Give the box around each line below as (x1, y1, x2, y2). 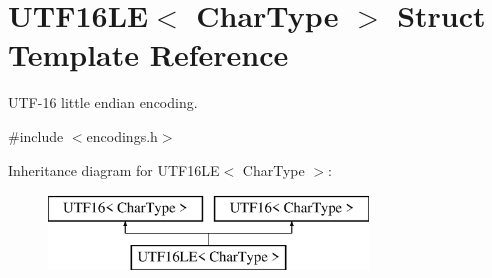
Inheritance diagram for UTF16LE (8, 159, 220, 180)
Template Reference (8, 34, 289, 75)
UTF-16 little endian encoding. (8, 92, 198, 113)
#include (8, 125, 64, 146)
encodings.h (86, 125, 158, 146)
